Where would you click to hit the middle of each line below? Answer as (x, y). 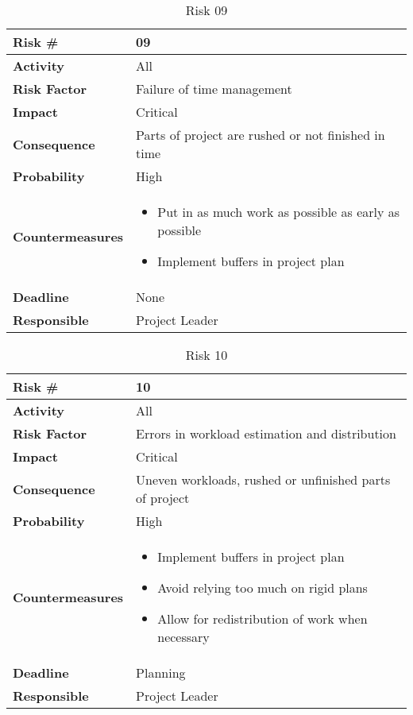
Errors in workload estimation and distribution (266, 433)
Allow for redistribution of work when (262, 618)
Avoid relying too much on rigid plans (262, 587)
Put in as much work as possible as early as (279, 212)
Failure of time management (214, 89)
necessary (183, 637)
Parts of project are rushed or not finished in (261, 135)
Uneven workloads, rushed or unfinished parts (263, 479)
